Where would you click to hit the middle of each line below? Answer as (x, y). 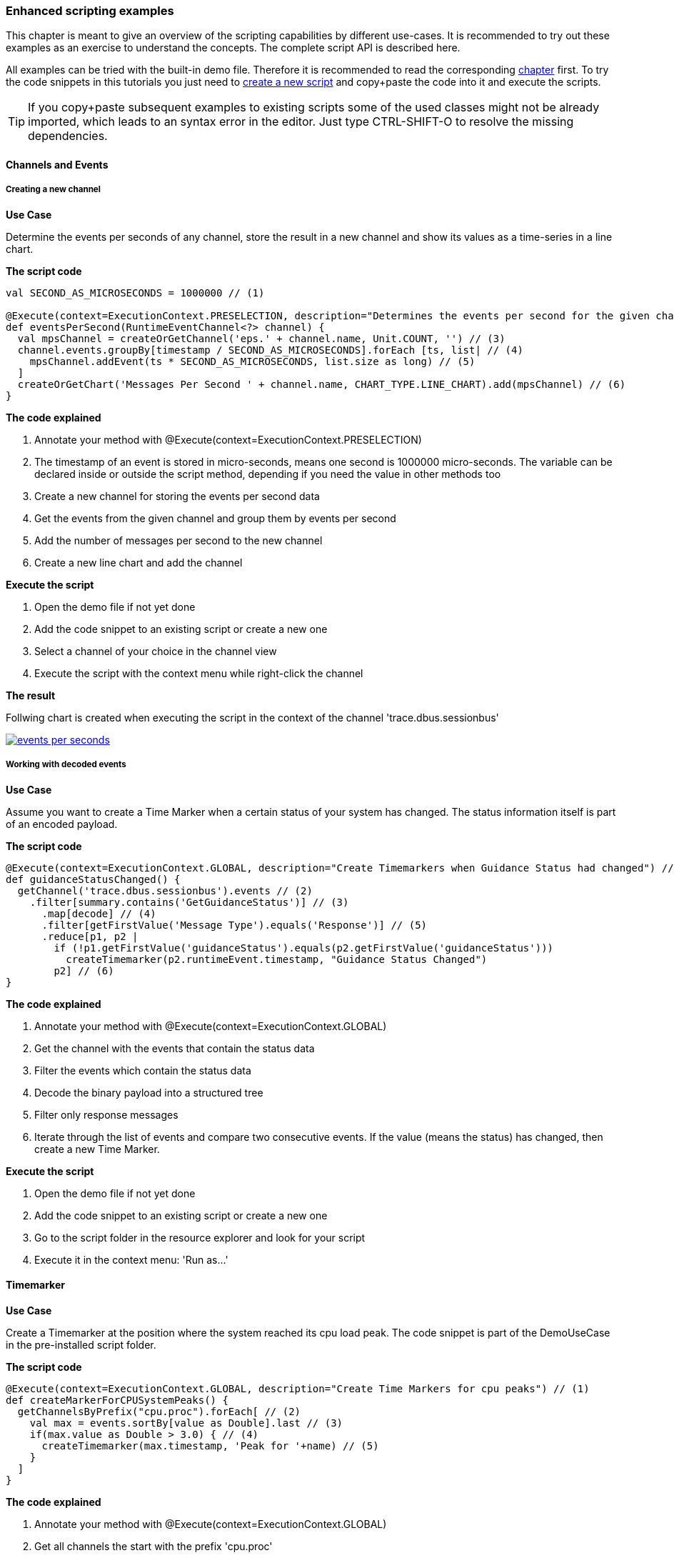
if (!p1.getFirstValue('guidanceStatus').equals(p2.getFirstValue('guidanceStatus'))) (304, 948)
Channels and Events (57, 164)
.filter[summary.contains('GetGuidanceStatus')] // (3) (189, 902)
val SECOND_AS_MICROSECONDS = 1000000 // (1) (135, 293)
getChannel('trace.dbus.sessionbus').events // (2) (165, 890)
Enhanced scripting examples (90, 11)
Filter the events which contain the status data (143, 1070)
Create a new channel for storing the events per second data (177, 496)
